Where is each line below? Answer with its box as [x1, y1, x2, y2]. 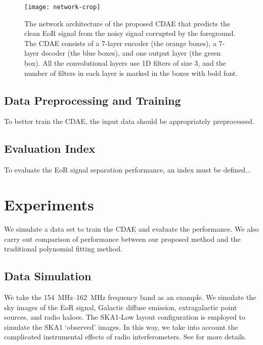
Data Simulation [4, 268, 92, 284]
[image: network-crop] [24, 4, 101, 11]
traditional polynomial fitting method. [4, 243, 122, 254]
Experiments [4, 194, 94, 214]
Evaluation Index [4, 141, 96, 156]
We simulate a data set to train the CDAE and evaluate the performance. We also [4, 223, 259, 234]
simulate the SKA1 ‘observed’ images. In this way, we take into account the [4, 321, 238, 332]
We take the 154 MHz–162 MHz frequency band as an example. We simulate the [4, 291, 256, 302]
